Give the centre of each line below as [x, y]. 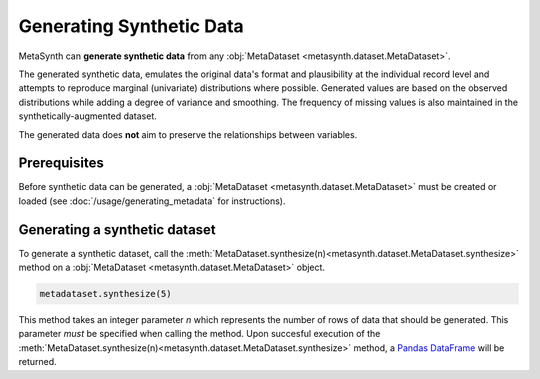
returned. [37, 362]
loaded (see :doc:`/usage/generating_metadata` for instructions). [152, 201]
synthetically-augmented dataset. [87, 116]
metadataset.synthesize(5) [105, 294]
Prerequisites [61, 163]
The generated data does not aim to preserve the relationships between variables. [188, 134]
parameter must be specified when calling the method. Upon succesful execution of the [199, 334]
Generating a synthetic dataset [117, 229]
